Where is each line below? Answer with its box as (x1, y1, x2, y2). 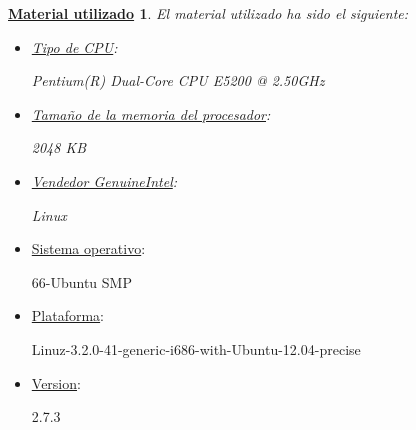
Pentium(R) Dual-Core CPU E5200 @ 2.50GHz (31, 70, 325, 91)
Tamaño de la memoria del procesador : (31, 103, 271, 124)
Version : (31, 372, 81, 393)
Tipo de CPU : (31, 36, 118, 57)
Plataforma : (31, 305, 105, 326)
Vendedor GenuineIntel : (31, 170, 178, 191)
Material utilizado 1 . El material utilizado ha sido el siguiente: (8, 3, 409, 23)
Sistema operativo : (31, 238, 146, 259)
